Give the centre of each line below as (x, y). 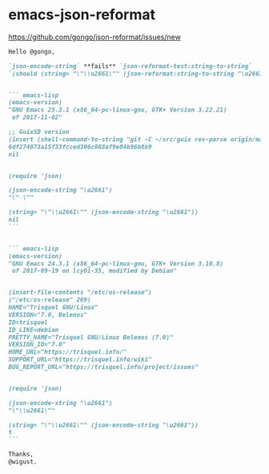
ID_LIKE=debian (34, 330)
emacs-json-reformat (82, 15)
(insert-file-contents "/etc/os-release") (80, 293)
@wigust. (23, 462)
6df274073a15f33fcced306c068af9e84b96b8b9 (80, 147)
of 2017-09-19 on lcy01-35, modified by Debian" (94, 271)
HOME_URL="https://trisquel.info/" (68, 352)
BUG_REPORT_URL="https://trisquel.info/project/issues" (103, 367)
